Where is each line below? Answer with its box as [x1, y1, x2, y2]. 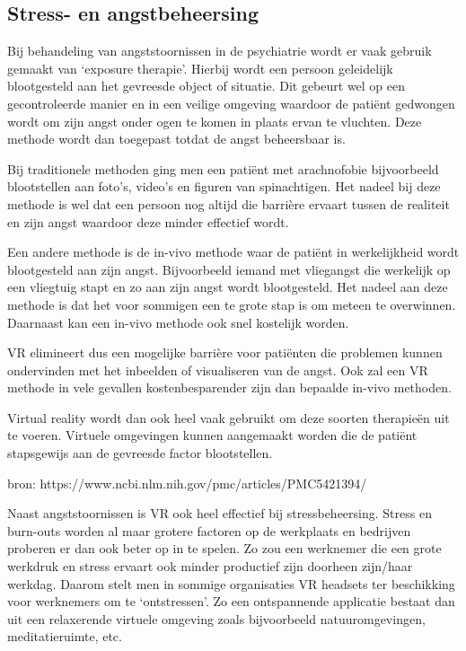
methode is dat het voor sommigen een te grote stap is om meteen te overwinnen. [7, 295, 456, 313]
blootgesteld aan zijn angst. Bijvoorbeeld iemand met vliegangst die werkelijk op [7, 260, 451, 278]
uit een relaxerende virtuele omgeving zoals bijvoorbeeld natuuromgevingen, [7, 609, 426, 628]
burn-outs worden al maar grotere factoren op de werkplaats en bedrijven [7, 521, 411, 540]
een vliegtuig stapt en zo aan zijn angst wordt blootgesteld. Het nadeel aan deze [7, 277, 448, 296]
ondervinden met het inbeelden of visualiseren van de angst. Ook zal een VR [7, 360, 428, 379]
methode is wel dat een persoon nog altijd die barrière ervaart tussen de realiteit [7, 194, 450, 213]
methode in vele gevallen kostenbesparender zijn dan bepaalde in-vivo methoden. [7, 378, 452, 397]
